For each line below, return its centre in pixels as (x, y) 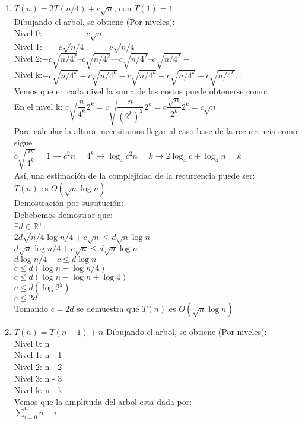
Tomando (31, 308)
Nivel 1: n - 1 (38, 355)
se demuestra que (108, 308)
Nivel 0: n (32, 343)
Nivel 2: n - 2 (38, 367)
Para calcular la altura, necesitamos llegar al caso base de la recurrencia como (155, 130)
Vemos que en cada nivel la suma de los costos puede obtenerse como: (141, 91)
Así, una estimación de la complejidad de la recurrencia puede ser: (134, 175)
